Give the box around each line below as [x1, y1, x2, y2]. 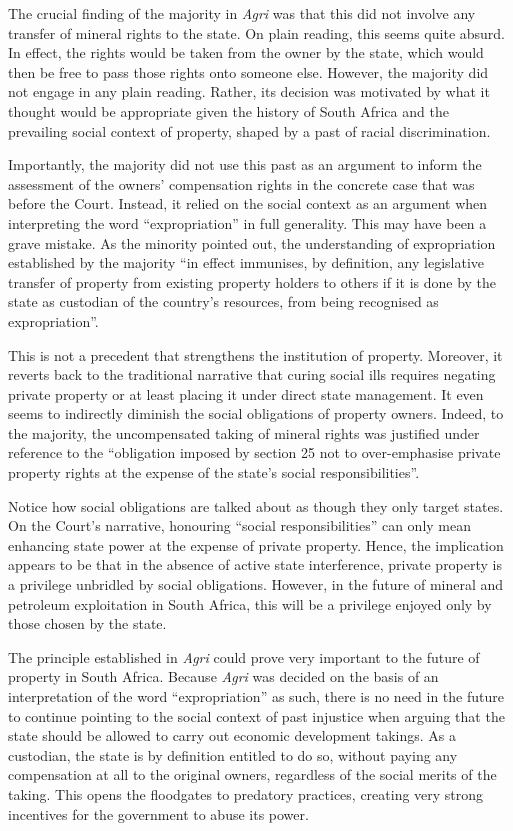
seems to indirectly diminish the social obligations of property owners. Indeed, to [8, 403, 504, 424]
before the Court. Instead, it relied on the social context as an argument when [8, 193, 488, 214]
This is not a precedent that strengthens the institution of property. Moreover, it [8, 344, 503, 365]
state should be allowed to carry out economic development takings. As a [8, 725, 456, 746]
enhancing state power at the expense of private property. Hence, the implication [8, 534, 504, 555]
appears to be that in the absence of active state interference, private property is [8, 554, 503, 575]
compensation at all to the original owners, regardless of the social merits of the [8, 764, 497, 785]
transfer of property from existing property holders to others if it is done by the [8, 271, 497, 292]
